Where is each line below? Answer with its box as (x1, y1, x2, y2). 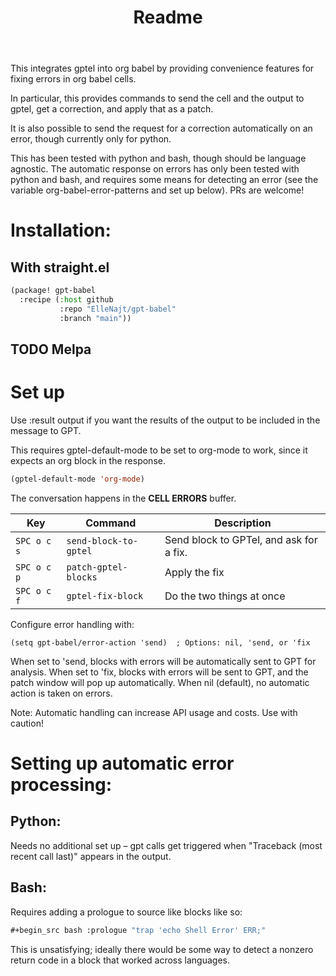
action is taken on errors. (10, 687, 113, 699)
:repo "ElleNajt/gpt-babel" (59, 304, 177, 314)
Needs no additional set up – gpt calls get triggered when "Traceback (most (10, 839, 323, 851)
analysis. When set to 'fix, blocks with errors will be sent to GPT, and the (10, 666, 309, 678)
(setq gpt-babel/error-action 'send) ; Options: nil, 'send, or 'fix (10, 637, 311, 648)
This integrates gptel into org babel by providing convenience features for (10, 62, 315, 75)
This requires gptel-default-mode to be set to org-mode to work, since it (10, 444, 308, 456)
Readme (133, 6, 203, 29)
